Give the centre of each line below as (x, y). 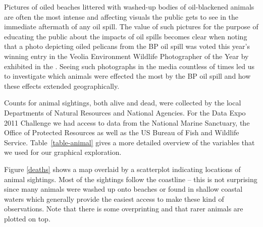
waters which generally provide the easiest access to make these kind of (114, 198)
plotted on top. (27, 218)
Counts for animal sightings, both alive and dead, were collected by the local (123, 103)
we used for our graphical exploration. (63, 152)
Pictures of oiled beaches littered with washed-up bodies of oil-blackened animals (129, 7)
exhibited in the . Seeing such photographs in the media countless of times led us (129, 66)
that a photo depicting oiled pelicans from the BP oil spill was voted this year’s (127, 46)
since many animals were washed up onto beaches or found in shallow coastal (123, 189)
